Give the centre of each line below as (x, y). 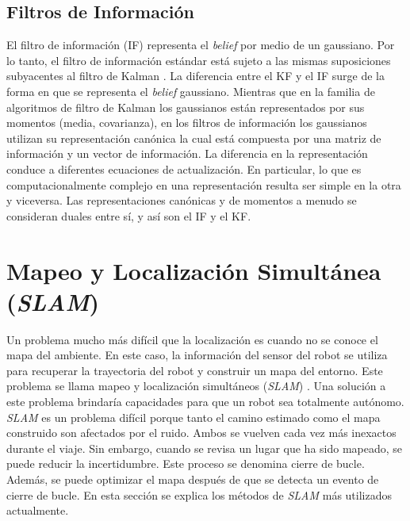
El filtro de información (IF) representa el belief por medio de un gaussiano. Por (201, 45)
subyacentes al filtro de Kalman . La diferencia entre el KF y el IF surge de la (195, 76)
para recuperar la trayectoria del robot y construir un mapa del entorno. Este (195, 370)
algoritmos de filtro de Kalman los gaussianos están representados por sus (186, 107)
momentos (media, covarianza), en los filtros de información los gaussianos (187, 123)
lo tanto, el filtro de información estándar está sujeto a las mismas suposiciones (199, 60)
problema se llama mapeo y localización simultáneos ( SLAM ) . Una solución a (196, 386)
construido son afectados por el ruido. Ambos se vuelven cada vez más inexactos (201, 433)
